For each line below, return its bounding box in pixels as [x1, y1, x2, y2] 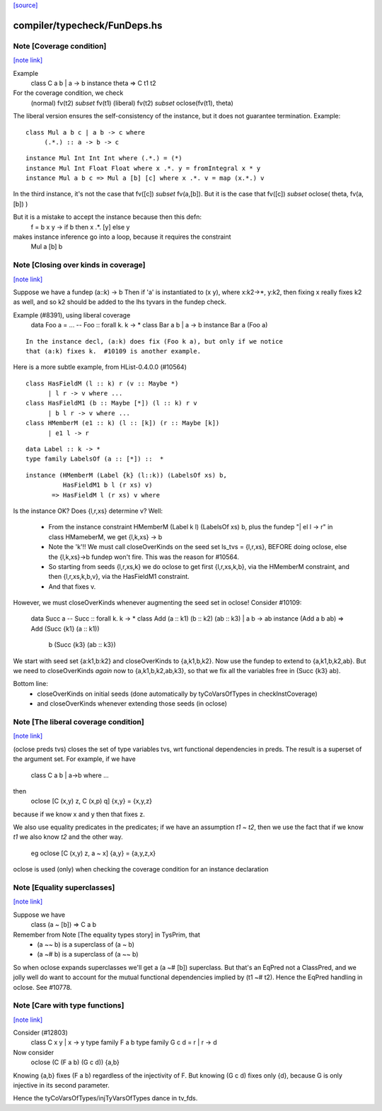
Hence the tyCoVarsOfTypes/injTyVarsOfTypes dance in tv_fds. [13, 1094, 198, 1102]
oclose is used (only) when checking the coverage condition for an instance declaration [13, 865, 269, 874]
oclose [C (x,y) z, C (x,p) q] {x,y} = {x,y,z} [30, 797, 152, 806]
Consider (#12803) [13, 1028, 69, 1037]
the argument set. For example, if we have [13, 755, 136, 763]
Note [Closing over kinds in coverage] [13, 260, 146, 270]
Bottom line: [13, 679, 49, 688]
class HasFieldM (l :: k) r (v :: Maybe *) [25, 379, 179, 388]
